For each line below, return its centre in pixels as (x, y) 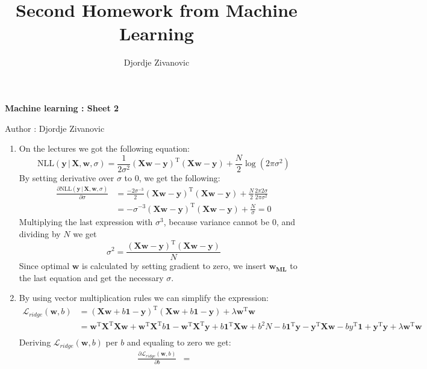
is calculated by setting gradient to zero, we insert (174, 266)
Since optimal (44, 266)
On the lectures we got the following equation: (104, 148)
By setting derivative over (67, 177)
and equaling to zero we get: (179, 342)
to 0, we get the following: (172, 177)
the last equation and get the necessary (91, 277)
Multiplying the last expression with (86, 222)
